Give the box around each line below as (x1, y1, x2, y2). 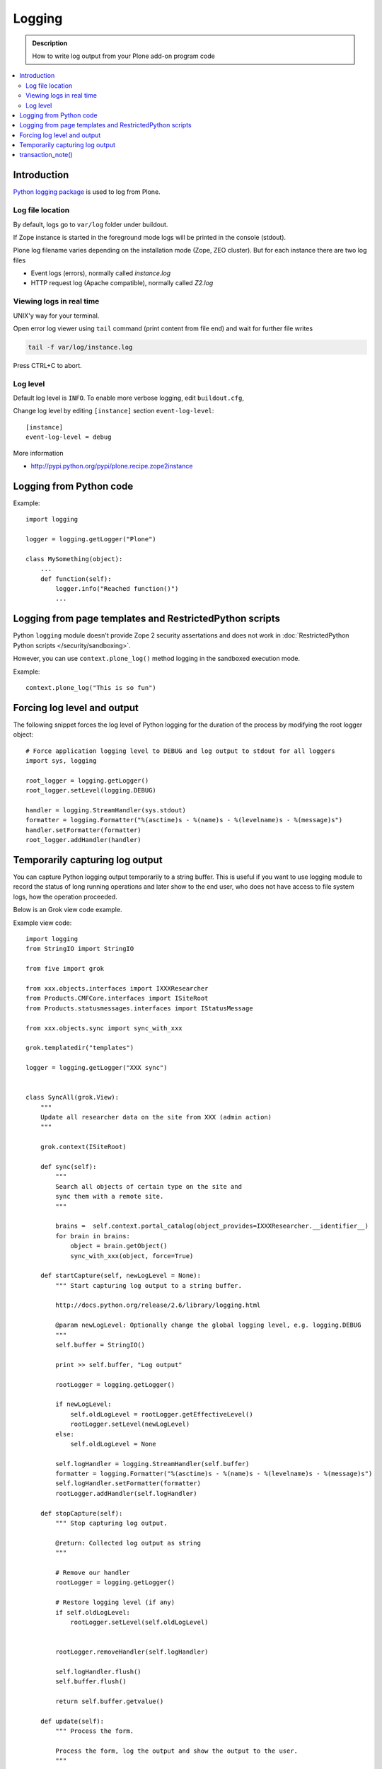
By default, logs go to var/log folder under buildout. (13, 220, 168, 229)
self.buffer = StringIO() (55, 1341, 145, 1349)
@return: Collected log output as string (55, 1539, 202, 1547)
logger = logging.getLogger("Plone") (25, 535, 157, 543)
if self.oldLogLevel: (55, 1608, 131, 1616)
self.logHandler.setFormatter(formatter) (55, 1480, 202, 1487)
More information (13, 449, 64, 457)
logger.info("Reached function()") (55, 584, 179, 593)
